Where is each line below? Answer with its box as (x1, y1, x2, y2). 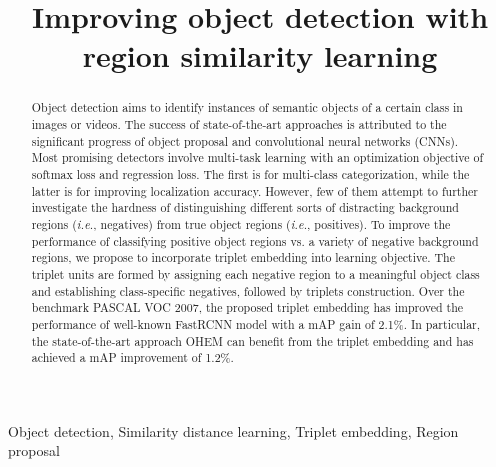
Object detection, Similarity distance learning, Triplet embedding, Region (8, 420, 459, 441)
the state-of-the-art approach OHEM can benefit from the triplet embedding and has (31, 332, 474, 349)
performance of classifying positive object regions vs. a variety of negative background (31, 232, 479, 249)
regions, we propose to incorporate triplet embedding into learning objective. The (31, 249, 455, 266)
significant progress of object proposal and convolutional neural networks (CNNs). (31, 132, 459, 149)
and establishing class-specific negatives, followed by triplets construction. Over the (31, 282, 465, 299)
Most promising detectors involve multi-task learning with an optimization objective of (31, 149, 484, 166)
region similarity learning (82, 35, 438, 76)
